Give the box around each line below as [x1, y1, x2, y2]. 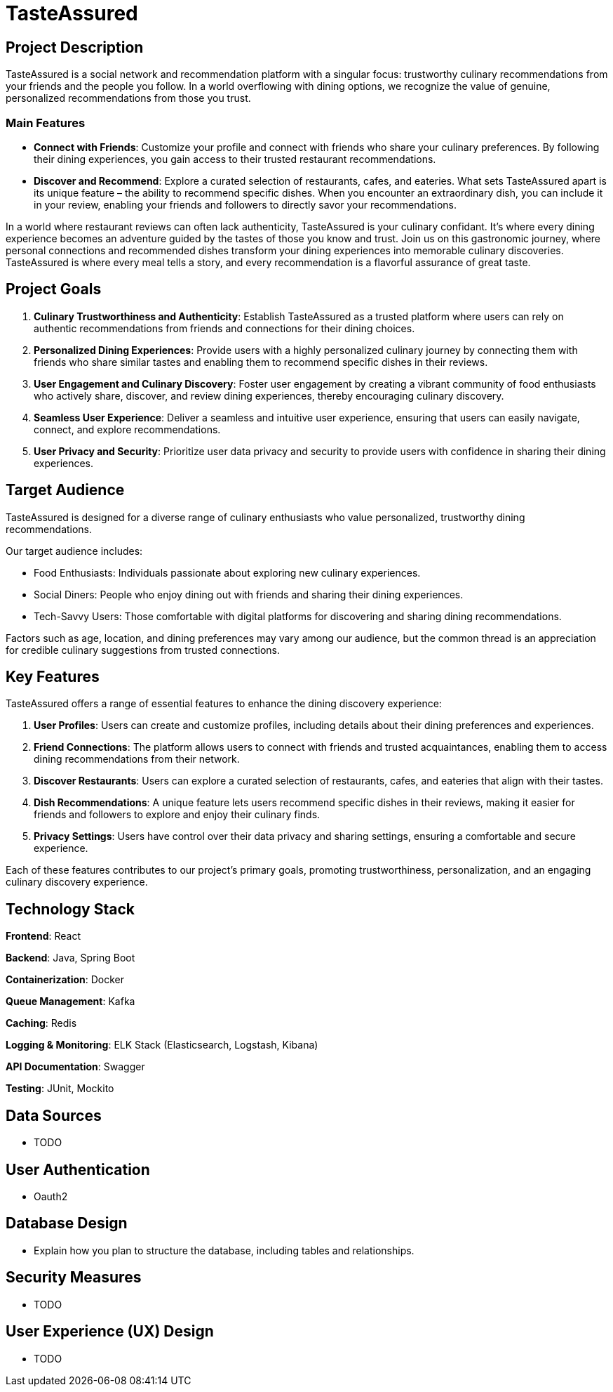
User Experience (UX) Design [6, 1322, 214, 1341]
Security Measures [6, 1268, 142, 1287]
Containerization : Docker [6, 973, 125, 986]
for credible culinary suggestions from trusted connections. [6, 643, 281, 656]
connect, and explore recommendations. [34, 423, 221, 435]
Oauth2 [34, 1190, 68, 1202]
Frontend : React [6, 930, 81, 943]
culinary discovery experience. [6, 876, 148, 888]
